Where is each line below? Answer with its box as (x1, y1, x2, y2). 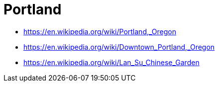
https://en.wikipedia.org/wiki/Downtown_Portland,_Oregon (23, 42, 215, 51)
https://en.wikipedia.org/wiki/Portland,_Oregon (23, 27, 176, 36)
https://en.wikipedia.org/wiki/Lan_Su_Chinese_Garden (23, 58, 200, 67)
